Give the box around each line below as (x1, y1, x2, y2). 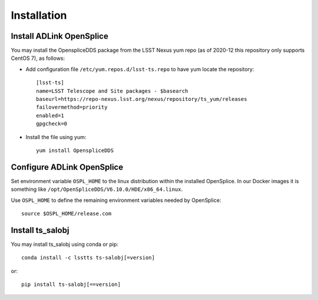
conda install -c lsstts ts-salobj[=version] (21, 254, 155, 261)
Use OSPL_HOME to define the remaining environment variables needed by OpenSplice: (11, 197, 221, 204)
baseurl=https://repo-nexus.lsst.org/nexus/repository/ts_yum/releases (36, 96, 247, 103)
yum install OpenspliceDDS (36, 147, 114, 154)
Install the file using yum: (25, 133, 87, 140)
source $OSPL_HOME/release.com (21, 210, 112, 217)
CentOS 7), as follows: (11, 55, 65, 62)
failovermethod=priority (36, 104, 108, 111)
